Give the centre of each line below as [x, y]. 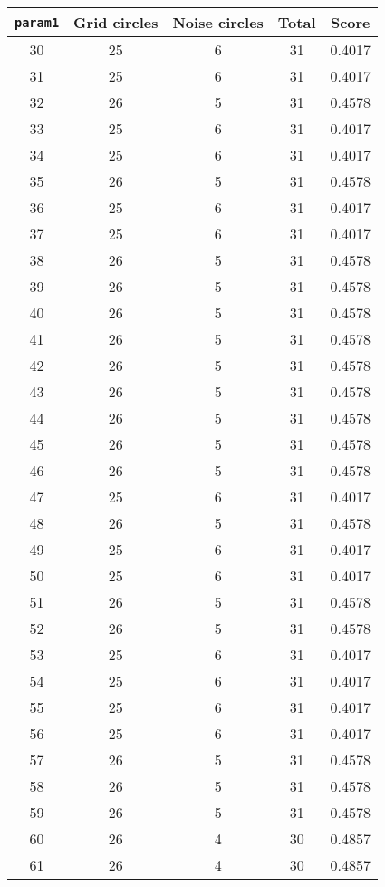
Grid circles [116, 22]
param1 [37, 22]
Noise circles [218, 22]
